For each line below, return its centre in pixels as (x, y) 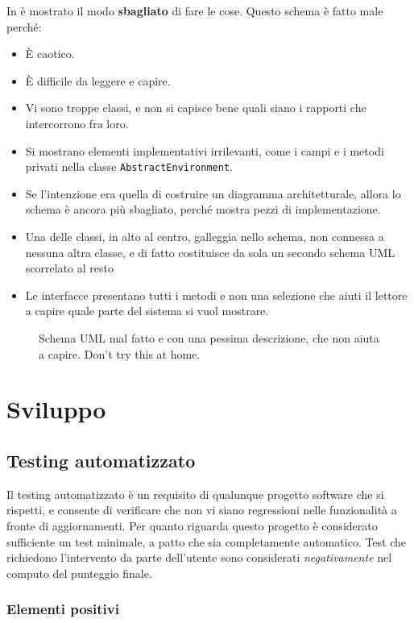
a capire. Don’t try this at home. (120, 353)
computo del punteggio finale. (79, 573)
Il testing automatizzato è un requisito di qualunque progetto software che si (195, 494)
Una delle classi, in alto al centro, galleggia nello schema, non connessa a (205, 236)
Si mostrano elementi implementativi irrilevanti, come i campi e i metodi (205, 150)
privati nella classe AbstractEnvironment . (129, 166)
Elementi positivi (63, 609)
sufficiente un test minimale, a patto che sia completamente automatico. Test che (207, 541)
